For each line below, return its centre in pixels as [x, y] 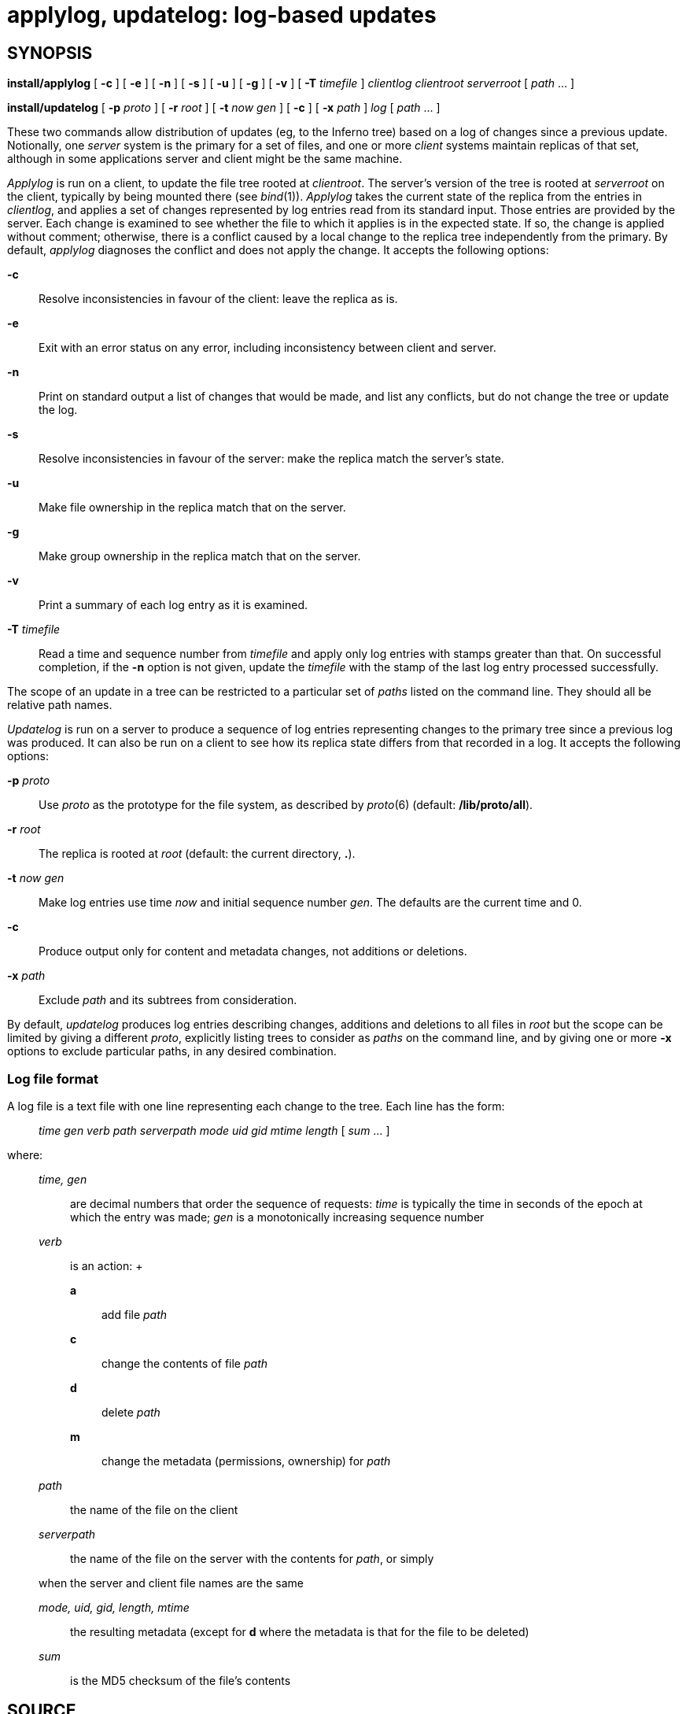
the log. [58, 410]
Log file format [53, 1079]
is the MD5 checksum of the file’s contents [181, 1680]
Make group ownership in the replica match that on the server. [200, 556]
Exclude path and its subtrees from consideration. [168, 1000]
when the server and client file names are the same [171, 1583]
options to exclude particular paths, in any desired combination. [172, 1051]
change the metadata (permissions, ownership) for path [246, 1461]
